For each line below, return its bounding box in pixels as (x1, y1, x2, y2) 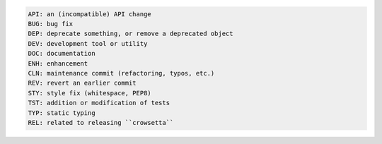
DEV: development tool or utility (28, 40, 148, 47)
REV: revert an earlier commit (28, 79, 137, 88)
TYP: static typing (28, 109, 95, 116)
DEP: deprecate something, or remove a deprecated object (28, 30, 233, 38)
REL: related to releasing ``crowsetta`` (28, 119, 174, 126)
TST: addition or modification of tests (28, 99, 170, 107)
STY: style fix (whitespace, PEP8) (28, 89, 151, 97)
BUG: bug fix (28, 20, 74, 28)
